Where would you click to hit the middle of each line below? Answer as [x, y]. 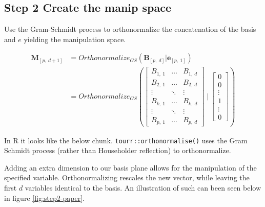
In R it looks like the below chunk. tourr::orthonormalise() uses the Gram [126, 140]
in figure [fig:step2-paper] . [44, 197]
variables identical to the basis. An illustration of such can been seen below [143, 187]
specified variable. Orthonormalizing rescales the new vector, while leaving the [127, 177]
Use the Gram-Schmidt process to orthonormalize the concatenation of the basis [130, 29]
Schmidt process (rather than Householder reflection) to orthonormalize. [118, 150]
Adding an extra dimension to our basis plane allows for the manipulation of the [130, 167]
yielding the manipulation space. [75, 39]
